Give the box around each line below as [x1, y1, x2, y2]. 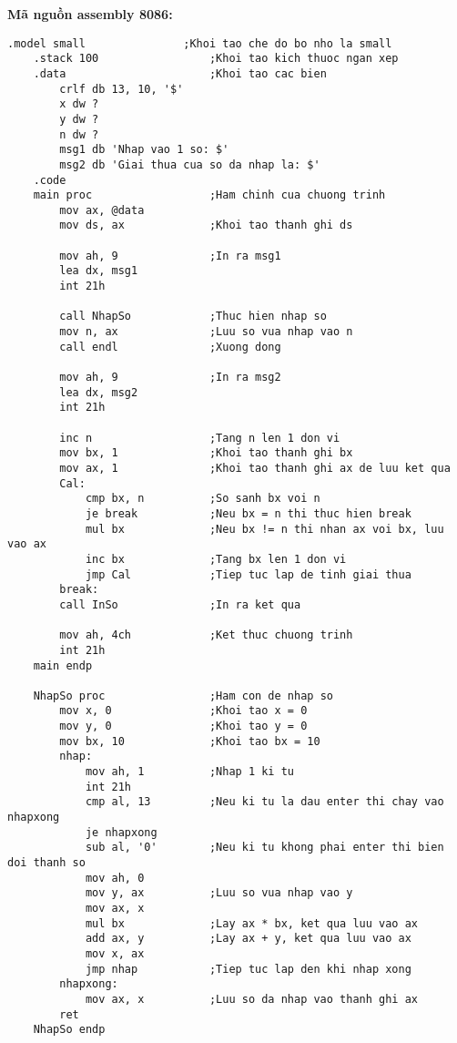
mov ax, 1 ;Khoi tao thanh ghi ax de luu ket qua [59, 461, 451, 475]
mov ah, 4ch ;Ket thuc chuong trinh [59, 629, 353, 642]
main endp [33, 659, 93, 672]
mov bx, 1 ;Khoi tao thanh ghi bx [59, 446, 353, 460]
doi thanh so [7, 856, 86, 870]
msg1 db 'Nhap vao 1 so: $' [59, 143, 229, 157]
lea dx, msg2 [59, 385, 138, 399]
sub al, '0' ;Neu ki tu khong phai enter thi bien [85, 841, 444, 854]
